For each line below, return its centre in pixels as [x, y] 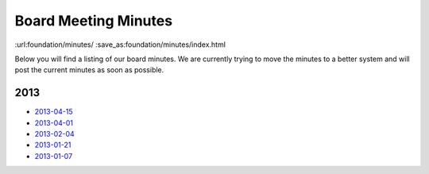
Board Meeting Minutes [94, 21]
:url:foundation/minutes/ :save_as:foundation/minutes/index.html [120, 44]
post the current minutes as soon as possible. [89, 70]
